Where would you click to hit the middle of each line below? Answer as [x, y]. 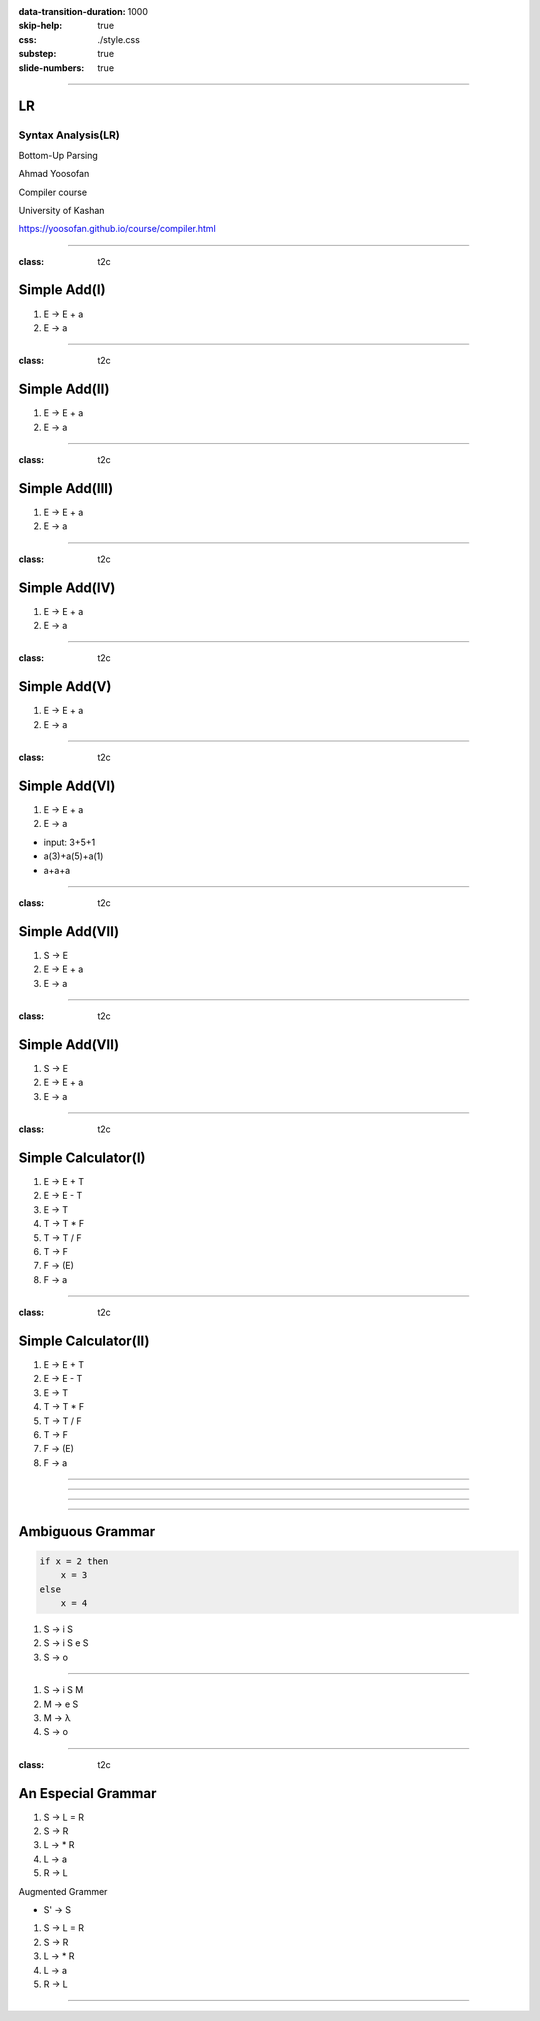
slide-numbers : [51, 67]
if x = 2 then [74, 1561]
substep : [37, 54]
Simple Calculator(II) [84, 1340]
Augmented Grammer [63, 1891]
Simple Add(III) [66, 488]
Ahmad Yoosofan [54, 174]
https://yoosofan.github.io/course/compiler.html [117, 229]
